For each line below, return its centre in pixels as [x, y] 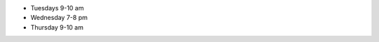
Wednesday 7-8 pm [59, 18]
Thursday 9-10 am [57, 27]
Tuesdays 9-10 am [57, 8]
